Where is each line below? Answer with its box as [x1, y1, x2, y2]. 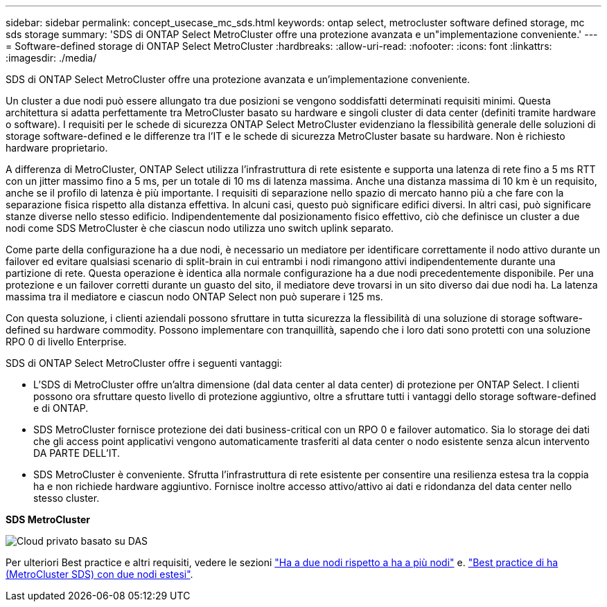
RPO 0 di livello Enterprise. [6, 336, 127, 347]
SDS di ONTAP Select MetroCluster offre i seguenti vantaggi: [6, 357, 283, 369]
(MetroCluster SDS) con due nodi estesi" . [6, 568, 193, 580]
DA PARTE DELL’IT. [33, 447, 121, 459]
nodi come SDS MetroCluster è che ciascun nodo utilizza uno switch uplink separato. [6, 222, 394, 234]
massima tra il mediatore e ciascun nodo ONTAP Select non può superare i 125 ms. [6, 291, 383, 302]
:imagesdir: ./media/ [6, 52, 97, 64]
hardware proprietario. [6, 142, 108, 154]
